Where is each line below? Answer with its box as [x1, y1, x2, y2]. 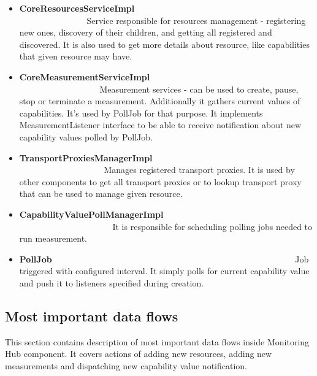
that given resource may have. [19, 50, 132, 63]
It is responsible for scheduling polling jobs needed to [112, 220, 313, 232]
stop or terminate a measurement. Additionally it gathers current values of [19, 94, 300, 107]
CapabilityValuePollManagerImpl [19, 207, 164, 220]
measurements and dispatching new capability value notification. [5, 359, 248, 372]
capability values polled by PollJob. [19, 130, 153, 143]
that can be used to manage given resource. [19, 187, 183, 200]
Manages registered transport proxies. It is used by [104, 163, 295, 176]
